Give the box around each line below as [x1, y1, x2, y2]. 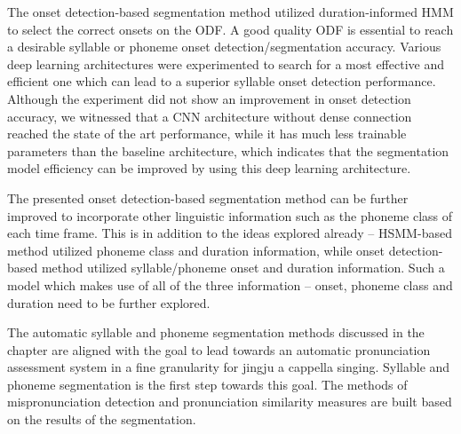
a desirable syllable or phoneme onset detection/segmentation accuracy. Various [7, 37, 441, 56]
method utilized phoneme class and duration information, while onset [7, 241, 385, 259]
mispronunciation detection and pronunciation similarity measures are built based [7, 392, 452, 411]
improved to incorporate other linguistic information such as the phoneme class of [7, 206, 453, 225]
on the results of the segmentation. [7, 410, 196, 429]
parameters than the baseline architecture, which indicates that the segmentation [7, 141, 449, 160]
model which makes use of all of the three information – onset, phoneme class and [7, 275, 453, 294]
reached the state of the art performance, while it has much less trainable [7, 124, 407, 143]
